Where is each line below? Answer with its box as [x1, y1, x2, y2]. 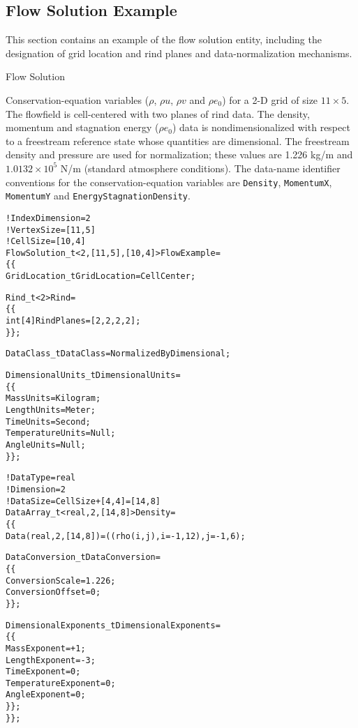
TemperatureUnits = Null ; [6, 428, 116, 439]
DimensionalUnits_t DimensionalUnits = [6, 370, 181, 381]
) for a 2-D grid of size [222, 92, 318, 107]
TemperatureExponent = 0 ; [6, 678, 116, 688]
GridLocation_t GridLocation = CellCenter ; [6, 271, 196, 282]
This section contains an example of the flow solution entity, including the [6, 32, 322, 47]
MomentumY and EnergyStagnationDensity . [6, 188, 191, 203]
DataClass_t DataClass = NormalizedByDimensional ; [6, 349, 231, 359]
